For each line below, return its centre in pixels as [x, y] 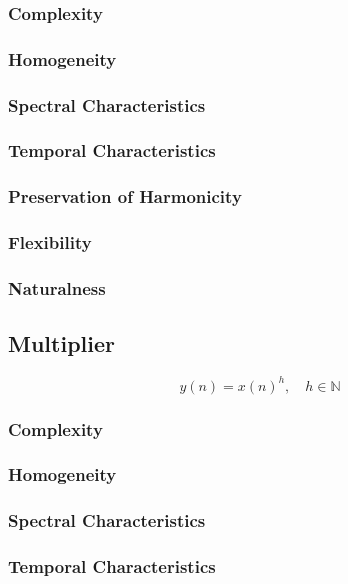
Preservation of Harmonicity [125, 196]
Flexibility [50, 242]
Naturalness [57, 287]
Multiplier [61, 343]
